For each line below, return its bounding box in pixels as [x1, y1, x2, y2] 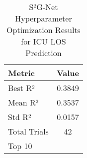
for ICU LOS [21, 35, 66, 47]
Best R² [8, 82, 35, 93]
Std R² [8, 111, 31, 122]
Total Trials [8, 125, 49, 137]
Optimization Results [6, 24, 81, 35]
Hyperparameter [15, 12, 72, 24]
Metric [8, 67, 35, 78]
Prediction [25, 47, 62, 58]
